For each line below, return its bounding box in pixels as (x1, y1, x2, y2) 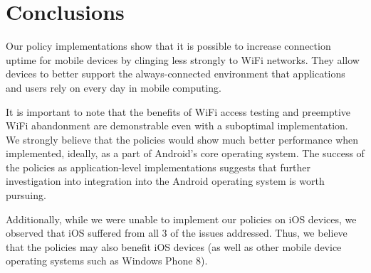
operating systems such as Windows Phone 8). (6, 253, 208, 268)
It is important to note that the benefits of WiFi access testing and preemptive (6, 104, 351, 119)
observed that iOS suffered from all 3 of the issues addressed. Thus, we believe (6, 225, 348, 240)
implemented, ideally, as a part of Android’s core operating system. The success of (6, 146, 365, 161)
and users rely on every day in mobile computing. (6, 80, 221, 95)
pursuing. (6, 188, 46, 203)
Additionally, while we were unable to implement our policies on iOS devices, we (6, 211, 357, 226)
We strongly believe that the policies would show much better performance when (6, 132, 359, 146)
